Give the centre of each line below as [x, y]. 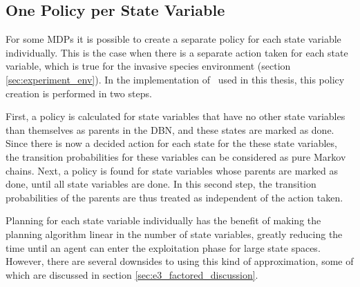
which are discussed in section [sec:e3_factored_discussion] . [132, 274]
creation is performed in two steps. [79, 93]
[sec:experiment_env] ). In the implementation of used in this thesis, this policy [175, 79]
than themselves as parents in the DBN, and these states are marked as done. [170, 129]
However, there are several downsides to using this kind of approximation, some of [180, 261]
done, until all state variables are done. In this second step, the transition [161, 184]
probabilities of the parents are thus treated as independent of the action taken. [174, 197]
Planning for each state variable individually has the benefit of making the [163, 220]
